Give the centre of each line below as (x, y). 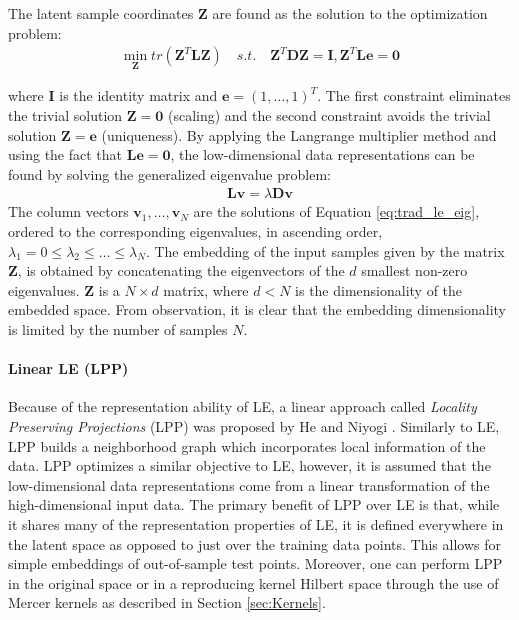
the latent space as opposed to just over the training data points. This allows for (254, 543)
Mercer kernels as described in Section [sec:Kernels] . (167, 602)
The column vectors (68, 211)
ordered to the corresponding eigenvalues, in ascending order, (195, 231)
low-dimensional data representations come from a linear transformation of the (249, 484)
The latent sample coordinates (101, 13)
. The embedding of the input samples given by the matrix (325, 250)
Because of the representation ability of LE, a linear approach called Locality (242, 406)
